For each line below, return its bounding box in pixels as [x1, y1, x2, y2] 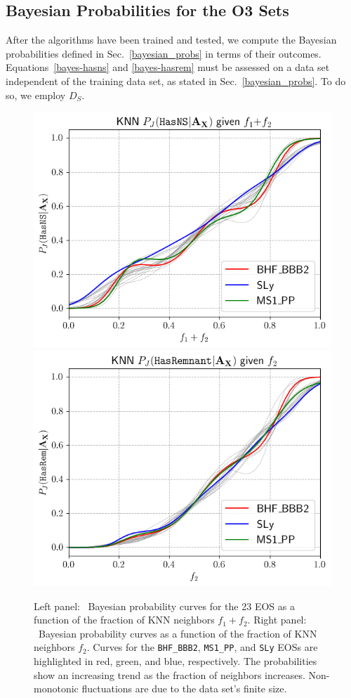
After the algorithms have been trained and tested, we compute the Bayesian [6, 32, 337, 47]
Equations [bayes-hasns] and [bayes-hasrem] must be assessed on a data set [6, 60, 330, 75]
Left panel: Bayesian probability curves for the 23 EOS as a [34, 598, 295, 613]
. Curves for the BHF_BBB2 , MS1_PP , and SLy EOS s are [86, 640, 318, 654]
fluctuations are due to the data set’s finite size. [81, 681, 287, 696]
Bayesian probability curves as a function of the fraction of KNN [38, 626, 317, 640]
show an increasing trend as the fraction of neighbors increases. [34, 667, 305, 682]
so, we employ [6, 87, 66, 102]
